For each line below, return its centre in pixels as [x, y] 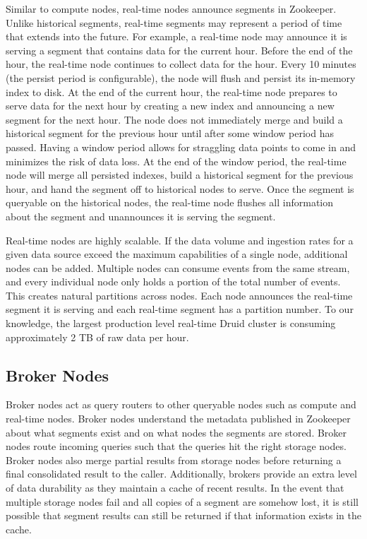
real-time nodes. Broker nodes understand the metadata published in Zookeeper [178, 419]
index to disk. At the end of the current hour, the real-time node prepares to [172, 91]
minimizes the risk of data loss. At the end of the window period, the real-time [176, 161]
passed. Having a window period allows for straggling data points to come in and [181, 147]
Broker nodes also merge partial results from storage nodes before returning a [174, 460]
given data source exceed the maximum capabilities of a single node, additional [177, 254]
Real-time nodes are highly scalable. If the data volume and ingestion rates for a [180, 240]
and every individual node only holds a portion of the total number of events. [173, 282]
